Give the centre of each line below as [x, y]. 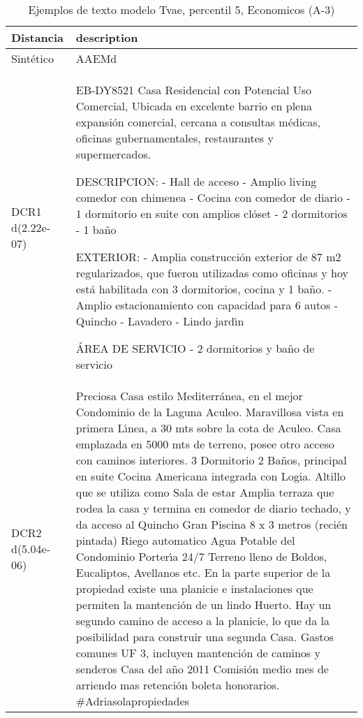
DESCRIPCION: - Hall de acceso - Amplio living [196, 181]
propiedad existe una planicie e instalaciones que [194, 588]
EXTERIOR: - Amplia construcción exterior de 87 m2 [208, 257]
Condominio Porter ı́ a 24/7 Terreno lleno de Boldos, [201, 556]
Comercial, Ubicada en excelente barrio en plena [194, 106]
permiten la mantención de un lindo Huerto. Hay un [203, 605]
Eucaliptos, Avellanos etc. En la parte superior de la [203, 572]
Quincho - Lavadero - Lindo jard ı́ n [160, 321]
